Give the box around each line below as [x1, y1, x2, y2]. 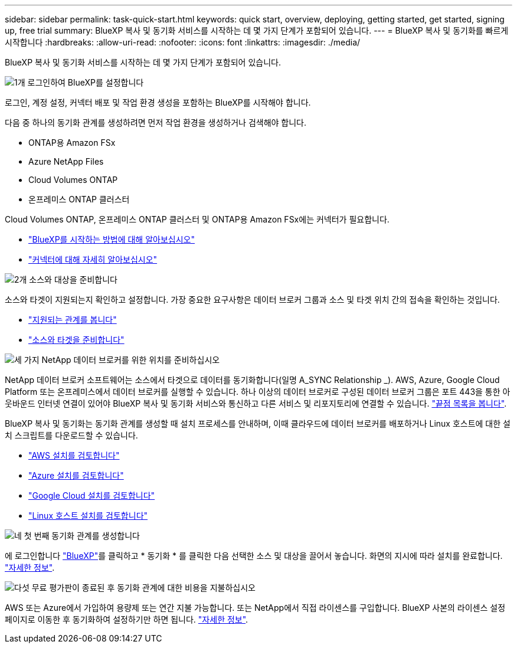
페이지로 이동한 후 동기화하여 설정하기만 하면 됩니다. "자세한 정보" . [5, 614, 248, 624]
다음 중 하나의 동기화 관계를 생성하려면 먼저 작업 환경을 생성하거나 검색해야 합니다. [5, 117, 307, 127]
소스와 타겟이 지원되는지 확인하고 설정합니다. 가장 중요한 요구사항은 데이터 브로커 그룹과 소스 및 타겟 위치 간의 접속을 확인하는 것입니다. [5, 294, 500, 305]
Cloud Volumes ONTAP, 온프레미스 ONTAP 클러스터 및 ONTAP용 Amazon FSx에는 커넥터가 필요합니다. [5, 214, 390, 224]
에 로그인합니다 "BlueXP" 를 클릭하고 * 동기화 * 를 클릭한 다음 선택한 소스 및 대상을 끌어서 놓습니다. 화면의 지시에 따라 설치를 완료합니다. [5, 551, 503, 561]
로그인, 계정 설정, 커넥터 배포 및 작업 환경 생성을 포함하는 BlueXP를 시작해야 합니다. [5, 97, 311, 107]
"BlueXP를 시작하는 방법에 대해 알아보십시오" [28, 234, 195, 244]
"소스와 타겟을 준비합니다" [28, 335, 125, 345]
